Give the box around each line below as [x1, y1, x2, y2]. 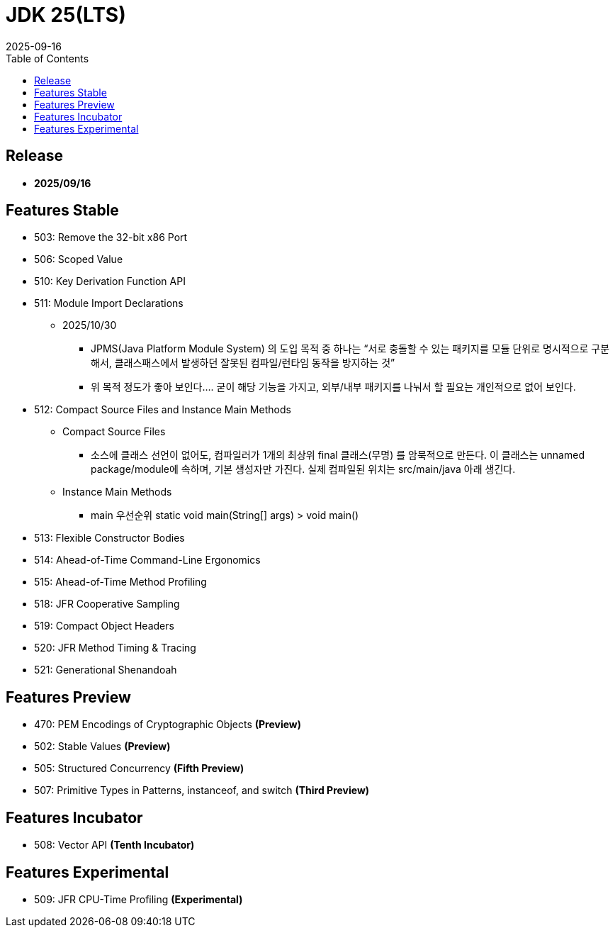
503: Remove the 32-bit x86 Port [34, 231, 188, 244]
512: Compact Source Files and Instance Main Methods [34, 403, 291, 416]
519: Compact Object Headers [34, 620, 174, 632]
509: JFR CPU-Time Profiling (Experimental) [34, 893, 243, 905]
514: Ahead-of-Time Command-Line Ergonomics [34, 554, 261, 566]
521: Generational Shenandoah [34, 664, 177, 676]
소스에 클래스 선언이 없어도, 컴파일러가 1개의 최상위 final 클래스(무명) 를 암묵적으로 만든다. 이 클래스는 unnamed [91, 449, 585, 462]
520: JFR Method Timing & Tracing [34, 642, 196, 654]
